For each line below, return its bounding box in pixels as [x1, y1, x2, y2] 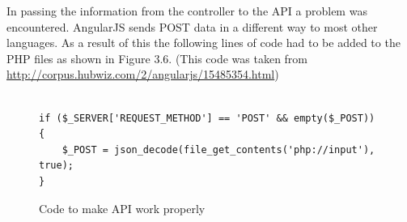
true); [39, 160, 74, 172]
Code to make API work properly [39, 199, 206, 216]
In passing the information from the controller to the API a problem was [6, 2, 367, 19]
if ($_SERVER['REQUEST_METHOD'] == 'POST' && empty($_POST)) [39, 112, 375, 124]
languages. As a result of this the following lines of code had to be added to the [6, 34, 401, 51]
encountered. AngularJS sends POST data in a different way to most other [6, 18, 378, 35]
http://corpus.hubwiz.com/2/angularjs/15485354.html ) [6, 66, 279, 83]
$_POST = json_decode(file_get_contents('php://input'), [61, 143, 375, 156]
